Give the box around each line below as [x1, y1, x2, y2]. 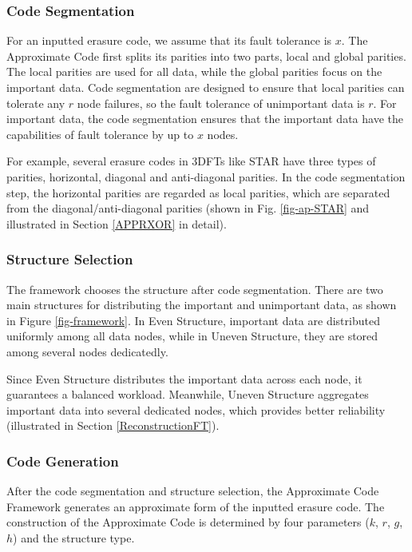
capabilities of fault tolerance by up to [6, 125, 194, 142]
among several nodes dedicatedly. [6, 343, 168, 359]
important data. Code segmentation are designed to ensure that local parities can [6, 79, 405, 95]
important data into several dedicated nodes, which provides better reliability [6, 401, 386, 418]
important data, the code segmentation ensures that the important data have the [6, 110, 403, 127]
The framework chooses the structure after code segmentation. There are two [6, 280, 383, 297]
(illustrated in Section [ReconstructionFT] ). [6, 417, 220, 434]
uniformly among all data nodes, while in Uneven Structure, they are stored [6, 328, 378, 344]
